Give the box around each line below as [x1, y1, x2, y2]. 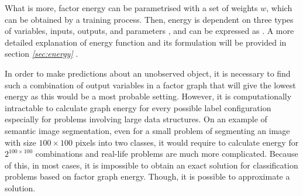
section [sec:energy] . [5, 47, 78, 60]
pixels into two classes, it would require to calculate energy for [75, 136, 299, 148]
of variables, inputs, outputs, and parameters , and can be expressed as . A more [5, 25, 294, 37]
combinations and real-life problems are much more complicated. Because [35, 147, 298, 160]
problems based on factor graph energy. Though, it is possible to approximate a [5, 170, 290, 183]
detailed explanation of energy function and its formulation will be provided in [5, 36, 287, 48]
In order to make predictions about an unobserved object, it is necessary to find [5, 67, 291, 79]
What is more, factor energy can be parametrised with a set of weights [5, 2, 258, 13]
